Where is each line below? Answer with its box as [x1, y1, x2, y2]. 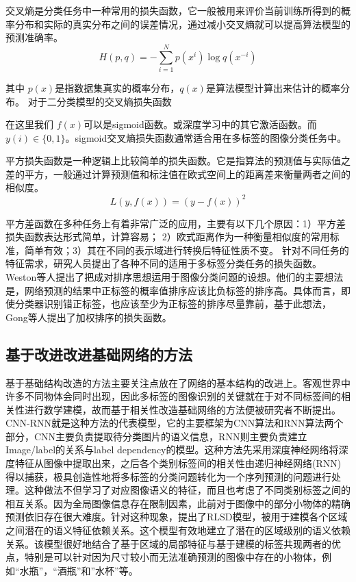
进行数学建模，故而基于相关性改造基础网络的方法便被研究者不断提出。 [24, 402, 341, 416]
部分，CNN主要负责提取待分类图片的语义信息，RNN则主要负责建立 [5, 429, 307, 443]
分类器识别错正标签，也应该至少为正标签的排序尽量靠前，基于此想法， [14, 296, 331, 311]
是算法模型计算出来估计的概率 [205, 80, 340, 94]
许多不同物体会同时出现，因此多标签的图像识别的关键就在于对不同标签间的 [5, 389, 341, 403]
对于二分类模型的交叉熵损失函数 [27, 94, 172, 108]
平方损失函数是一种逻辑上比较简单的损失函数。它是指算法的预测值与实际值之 [5, 153, 351, 168]
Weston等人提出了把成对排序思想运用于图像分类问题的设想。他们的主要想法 [5, 269, 344, 283]
